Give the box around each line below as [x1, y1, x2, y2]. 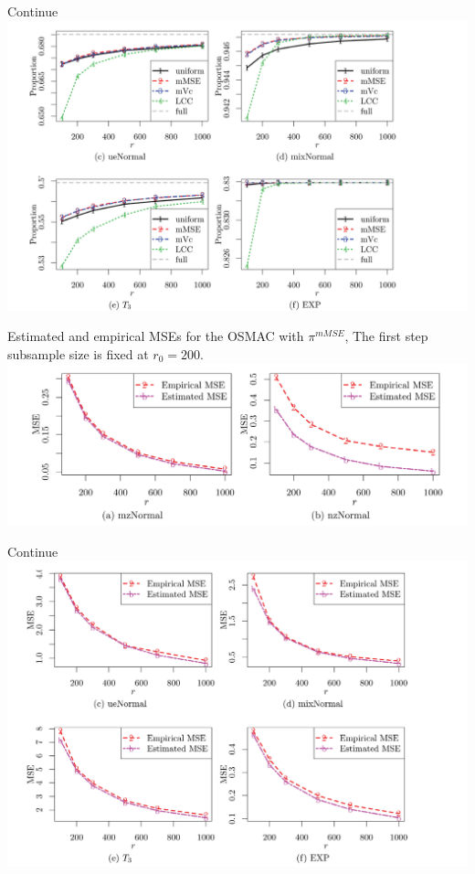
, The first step [344, 326, 428, 346]
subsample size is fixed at [7, 344, 149, 363]
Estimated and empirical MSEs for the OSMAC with [7, 326, 304, 346]
